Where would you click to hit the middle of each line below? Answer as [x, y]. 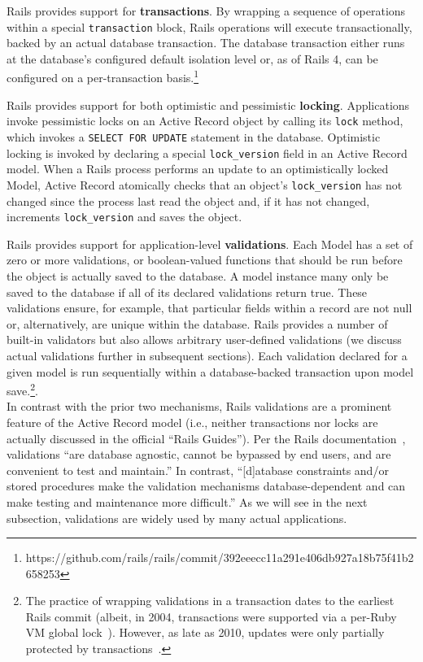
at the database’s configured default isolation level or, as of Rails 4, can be [192, 58]
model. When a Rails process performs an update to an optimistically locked [198, 169]
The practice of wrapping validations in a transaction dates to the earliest [210, 601]
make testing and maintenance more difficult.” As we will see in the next [187, 501]
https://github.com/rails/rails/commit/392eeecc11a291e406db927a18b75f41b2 [220, 557]
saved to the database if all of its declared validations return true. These [187, 292]
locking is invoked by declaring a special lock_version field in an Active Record [207, 152]
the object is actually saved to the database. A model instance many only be [198, 275]
